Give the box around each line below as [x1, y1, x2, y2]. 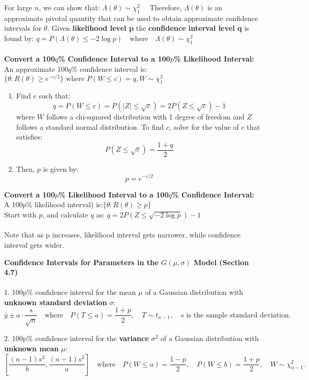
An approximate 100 [4, 63, 68, 74]
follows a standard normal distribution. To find [16, 121, 164, 132]
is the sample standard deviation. [186, 311, 291, 319]
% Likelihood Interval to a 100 [58, 189, 169, 199]
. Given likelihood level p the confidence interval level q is [47, 23, 250, 33]
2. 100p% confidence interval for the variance [4, 333, 149, 344]
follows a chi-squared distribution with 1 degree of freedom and [46, 111, 245, 122]
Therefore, [149, 2, 182, 12]
